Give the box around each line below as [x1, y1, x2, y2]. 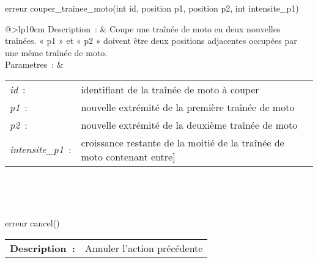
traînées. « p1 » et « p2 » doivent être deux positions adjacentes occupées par [5, 34, 297, 47]
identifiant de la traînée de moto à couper [81, 82, 259, 96]
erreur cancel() [5, 217, 60, 229]
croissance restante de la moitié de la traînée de [81, 135, 284, 150]
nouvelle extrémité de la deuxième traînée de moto [81, 117, 298, 132]
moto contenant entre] [81, 149, 176, 164]
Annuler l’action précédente [84, 240, 203, 255]
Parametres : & [5, 58, 64, 71]
